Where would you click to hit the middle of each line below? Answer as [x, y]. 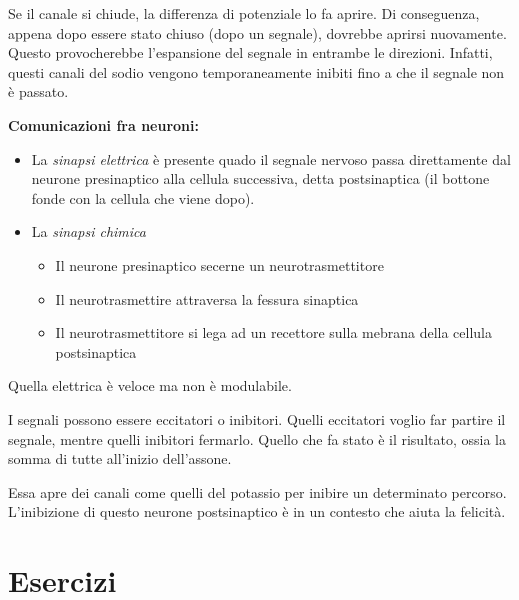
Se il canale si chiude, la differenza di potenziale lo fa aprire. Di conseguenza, [244, 13]
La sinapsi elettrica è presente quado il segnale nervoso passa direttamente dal [271, 158]
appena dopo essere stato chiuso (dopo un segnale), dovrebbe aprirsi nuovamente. [257, 32]
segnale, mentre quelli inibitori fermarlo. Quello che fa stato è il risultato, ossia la [257, 438]
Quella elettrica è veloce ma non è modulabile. [150, 385]
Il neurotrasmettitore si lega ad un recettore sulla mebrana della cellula [273, 332]
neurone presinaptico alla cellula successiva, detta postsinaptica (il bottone [260, 178]
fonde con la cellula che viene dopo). [143, 197]
